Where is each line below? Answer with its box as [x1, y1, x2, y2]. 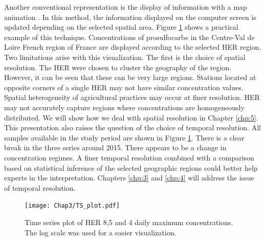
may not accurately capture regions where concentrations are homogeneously [4, 102, 245, 112]
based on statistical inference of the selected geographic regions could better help [4, 162, 258, 173]
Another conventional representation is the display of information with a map [4, 2, 247, 12]
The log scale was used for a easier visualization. [25, 227, 176, 237]
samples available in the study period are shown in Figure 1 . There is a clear [4, 132, 245, 143]
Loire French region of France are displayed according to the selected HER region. [4, 42, 261, 52]
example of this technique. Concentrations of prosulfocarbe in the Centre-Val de [4, 31, 255, 42]
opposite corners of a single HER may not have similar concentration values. [4, 82, 244, 92]
